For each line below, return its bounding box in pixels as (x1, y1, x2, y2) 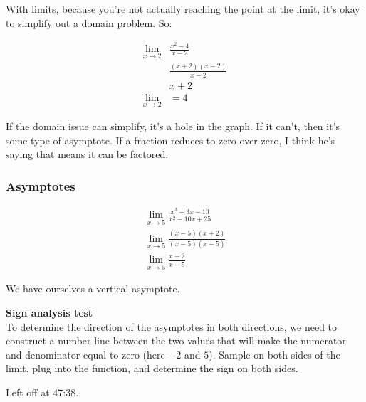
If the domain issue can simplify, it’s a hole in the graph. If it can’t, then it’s (6, 118, 340, 133)
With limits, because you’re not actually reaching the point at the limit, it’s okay (6, 1, 360, 16)
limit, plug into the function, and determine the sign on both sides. (6, 361, 298, 376)
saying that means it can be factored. (6, 147, 169, 162)
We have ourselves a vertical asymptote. (6, 281, 180, 296)
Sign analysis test (6, 305, 93, 320)
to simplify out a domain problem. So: (6, 15, 172, 30)
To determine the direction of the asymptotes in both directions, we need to (6, 319, 338, 334)
